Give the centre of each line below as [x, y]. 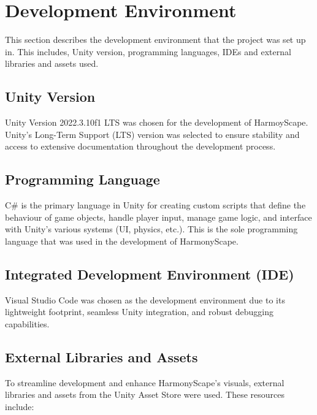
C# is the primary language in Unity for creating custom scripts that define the [155, 205]
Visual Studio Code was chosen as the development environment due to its [145, 299]
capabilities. [27, 323]
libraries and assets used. [52, 63]
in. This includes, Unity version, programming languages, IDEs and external [148, 51]
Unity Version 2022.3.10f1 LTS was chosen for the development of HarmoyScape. [157, 122]
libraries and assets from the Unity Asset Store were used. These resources [145, 394]
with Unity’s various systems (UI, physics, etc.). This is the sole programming [151, 229]
